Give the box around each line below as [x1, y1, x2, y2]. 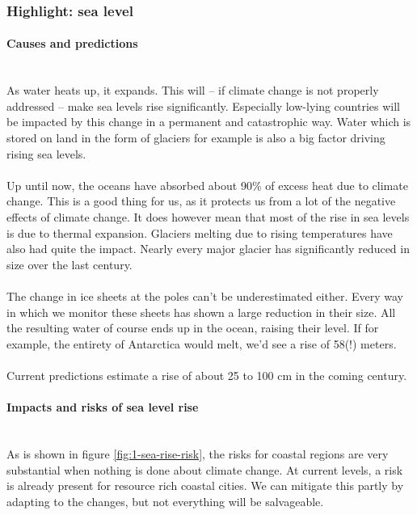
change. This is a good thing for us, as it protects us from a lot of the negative [6, 192, 396, 209]
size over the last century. [6, 255, 133, 272]
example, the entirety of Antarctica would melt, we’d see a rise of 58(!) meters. [6, 335, 397, 352]
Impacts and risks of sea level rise [6, 399, 199, 416]
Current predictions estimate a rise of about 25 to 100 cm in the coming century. [6, 366, 407, 383]
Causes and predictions [6, 35, 138, 52]
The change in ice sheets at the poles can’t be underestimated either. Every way [6, 287, 403, 304]
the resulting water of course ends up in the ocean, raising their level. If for [6, 319, 379, 336]
